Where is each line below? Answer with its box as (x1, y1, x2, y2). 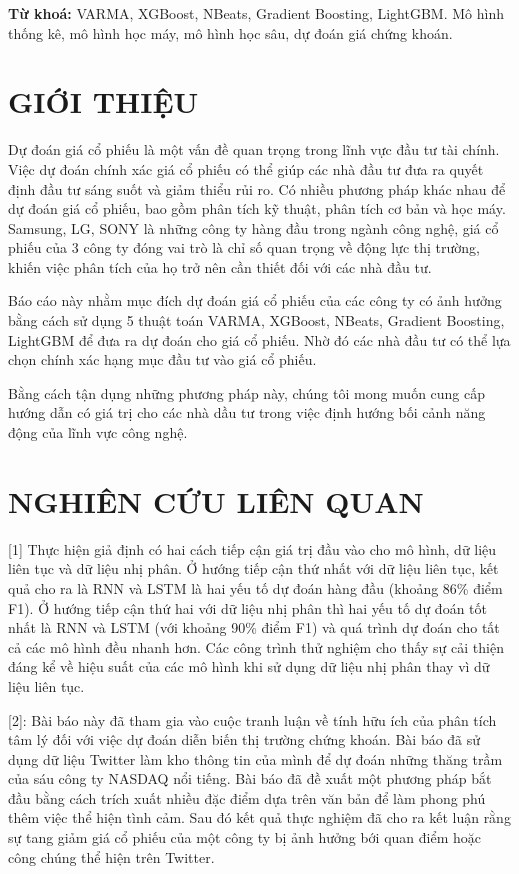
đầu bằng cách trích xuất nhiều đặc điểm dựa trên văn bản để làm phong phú (8, 787, 486, 808)
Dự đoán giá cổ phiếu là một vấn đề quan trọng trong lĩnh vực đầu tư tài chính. (8, 139, 500, 160)
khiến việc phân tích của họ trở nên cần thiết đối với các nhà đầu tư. (8, 256, 432, 277)
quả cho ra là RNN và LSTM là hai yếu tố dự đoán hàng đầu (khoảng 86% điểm (8, 577, 503, 598)
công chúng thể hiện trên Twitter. (8, 846, 215, 867)
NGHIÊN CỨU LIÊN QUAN (8, 480, 424, 521)
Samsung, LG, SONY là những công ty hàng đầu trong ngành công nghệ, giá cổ (8, 217, 499, 238)
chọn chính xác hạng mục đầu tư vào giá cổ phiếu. (8, 349, 317, 370)
